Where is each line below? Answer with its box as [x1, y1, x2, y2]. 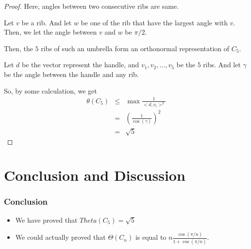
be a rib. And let [21, 17, 72, 27]
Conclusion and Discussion [4, 165, 185, 185]
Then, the [4, 43, 33, 53]
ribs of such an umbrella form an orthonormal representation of [41, 43, 230, 53]
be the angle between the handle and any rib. [4, 69, 139, 79]
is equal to [135, 232, 167, 242]
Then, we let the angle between [4, 27, 97, 37]
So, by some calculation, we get [4, 85, 97, 96]
